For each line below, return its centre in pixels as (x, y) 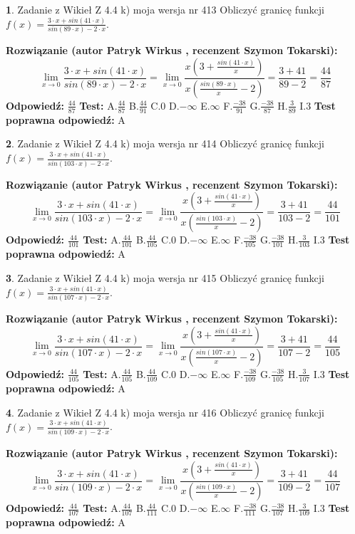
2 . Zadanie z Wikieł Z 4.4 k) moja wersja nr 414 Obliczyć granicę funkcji (165, 143)
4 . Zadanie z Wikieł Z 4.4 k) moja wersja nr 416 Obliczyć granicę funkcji (165, 412)
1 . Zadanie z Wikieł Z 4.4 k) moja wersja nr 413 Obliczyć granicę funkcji (165, 9)
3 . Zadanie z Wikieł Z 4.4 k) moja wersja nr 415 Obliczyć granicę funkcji (165, 277)
